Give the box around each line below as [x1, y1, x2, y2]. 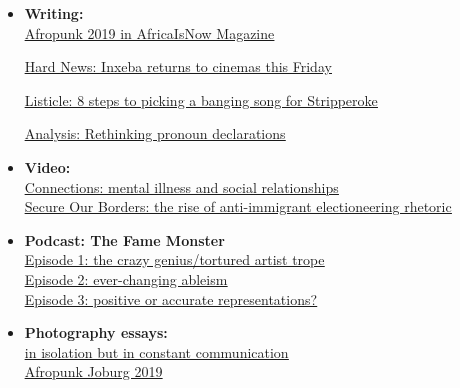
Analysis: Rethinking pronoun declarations [24, 123, 286, 144]
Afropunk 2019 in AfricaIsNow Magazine [24, 22, 275, 43]
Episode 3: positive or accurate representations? [24, 288, 318, 309]
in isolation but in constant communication [24, 341, 289, 362]
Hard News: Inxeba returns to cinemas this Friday [24, 56, 332, 77]
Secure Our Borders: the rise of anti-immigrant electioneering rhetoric [24, 196, 452, 217]
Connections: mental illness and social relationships [24, 176, 339, 197]
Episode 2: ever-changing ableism [24, 268, 228, 289]
